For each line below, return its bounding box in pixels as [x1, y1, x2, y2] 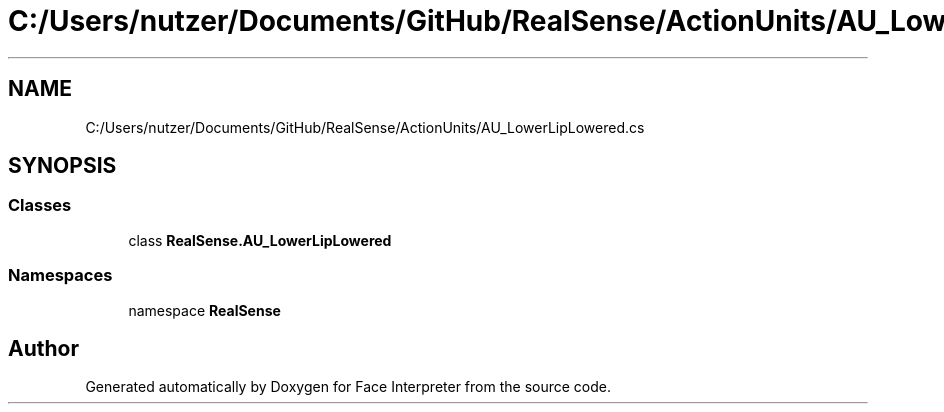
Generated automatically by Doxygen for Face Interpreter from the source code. [85, 378, 611, 396]
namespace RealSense [128, 301, 281, 319]
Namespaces [8, 265, 113, 286]
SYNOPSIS [8, 153, 117, 179]
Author [8, 335, 79, 361]
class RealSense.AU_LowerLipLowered [128, 231, 392, 249]
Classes [8, 195, 72, 216]
